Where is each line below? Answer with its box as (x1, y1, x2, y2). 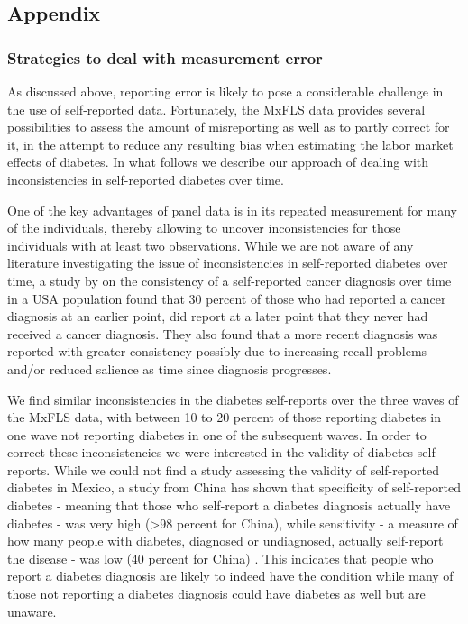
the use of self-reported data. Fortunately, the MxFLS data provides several (7, 99, 426, 118)
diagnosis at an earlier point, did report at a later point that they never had (7, 307, 428, 326)
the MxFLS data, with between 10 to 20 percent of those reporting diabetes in (7, 408, 441, 427)
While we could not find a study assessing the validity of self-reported (53, 460, 440, 479)
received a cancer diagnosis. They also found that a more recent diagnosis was (7, 324, 438, 343)
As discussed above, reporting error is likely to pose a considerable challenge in (7, 82, 444, 100)
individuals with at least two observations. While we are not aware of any (7, 235, 414, 254)
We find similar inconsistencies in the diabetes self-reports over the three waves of (7, 390, 459, 408)
